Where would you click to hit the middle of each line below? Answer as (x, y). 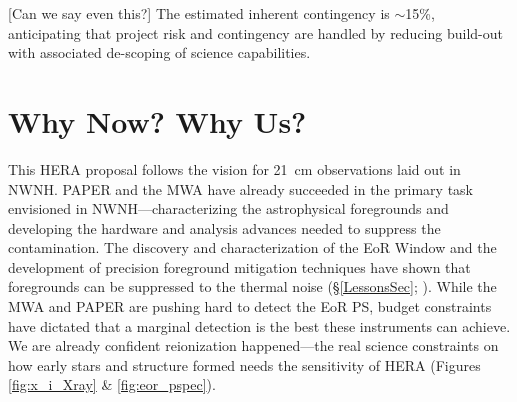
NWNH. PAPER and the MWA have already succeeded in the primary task (241, 188)
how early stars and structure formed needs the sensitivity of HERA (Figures (244, 364)
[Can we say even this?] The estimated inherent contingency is (199, 13)
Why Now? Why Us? (157, 120)
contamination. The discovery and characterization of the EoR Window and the (252, 247)
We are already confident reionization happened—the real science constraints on (253, 345)
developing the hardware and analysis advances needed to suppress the (224, 227)
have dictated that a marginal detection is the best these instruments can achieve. (259, 325)
